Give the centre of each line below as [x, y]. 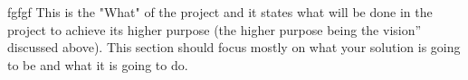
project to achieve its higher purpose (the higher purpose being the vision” [215, 29]
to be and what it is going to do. [98, 64]
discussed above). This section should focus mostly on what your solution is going [234, 47]
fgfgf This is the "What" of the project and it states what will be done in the [220, 12]
